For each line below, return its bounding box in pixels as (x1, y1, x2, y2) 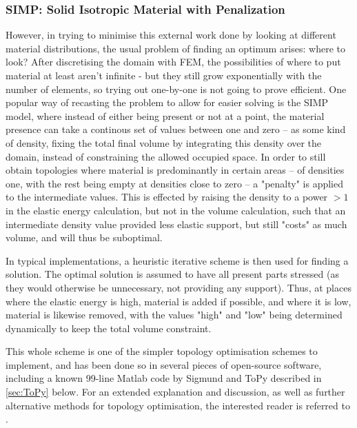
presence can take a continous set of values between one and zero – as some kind (6, 122, 346, 136)
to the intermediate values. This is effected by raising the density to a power (6, 190, 328, 204)
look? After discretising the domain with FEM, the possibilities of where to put (6, 54, 341, 69)
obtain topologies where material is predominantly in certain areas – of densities (6, 163, 345, 177)
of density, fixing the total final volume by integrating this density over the (6, 135, 322, 150)
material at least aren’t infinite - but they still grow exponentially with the (6, 68, 322, 82)
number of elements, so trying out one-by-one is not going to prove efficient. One (6, 81, 347, 96)
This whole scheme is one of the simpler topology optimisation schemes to (6, 344, 318, 358)
